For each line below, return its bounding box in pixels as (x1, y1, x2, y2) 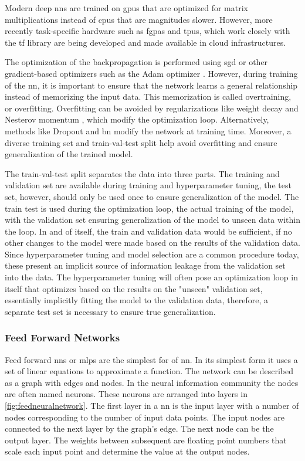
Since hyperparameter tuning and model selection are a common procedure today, (5, 248, 299, 260)
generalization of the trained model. (5, 148, 133, 160)
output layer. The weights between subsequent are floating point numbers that (5, 433, 287, 446)
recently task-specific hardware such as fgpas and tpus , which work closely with (5, 25, 290, 37)
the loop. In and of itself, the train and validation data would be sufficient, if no (5, 225, 292, 237)
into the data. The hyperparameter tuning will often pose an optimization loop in (5, 271, 298, 283)
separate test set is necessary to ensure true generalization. (5, 305, 216, 317)
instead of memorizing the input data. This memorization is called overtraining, (5, 90, 292, 103)
